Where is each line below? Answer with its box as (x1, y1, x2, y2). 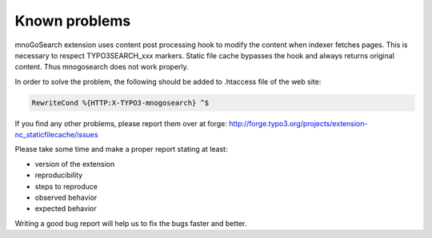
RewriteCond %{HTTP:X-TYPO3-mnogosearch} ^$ (31, 98, 210, 107)
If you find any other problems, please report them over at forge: (14, 118, 228, 128)
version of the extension (34, 159, 115, 169)
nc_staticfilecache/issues (14, 130, 99, 140)
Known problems (14, 12, 131, 30)
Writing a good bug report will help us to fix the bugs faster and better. (14, 218, 247, 228)
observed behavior (34, 192, 98, 203)
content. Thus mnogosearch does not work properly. (14, 62, 190, 72)
